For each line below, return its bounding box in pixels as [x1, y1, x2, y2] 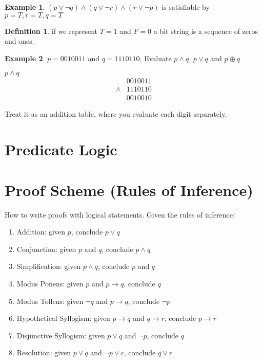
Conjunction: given [16, 243, 76, 254]
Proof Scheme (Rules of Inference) [5, 179, 253, 200]
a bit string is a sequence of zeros [153, 25, 258, 36]
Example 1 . [5, 2, 45, 12]
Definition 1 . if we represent [5, 25, 97, 36]
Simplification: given [16, 261, 81, 272]
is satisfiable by [162, 2, 210, 12]
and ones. [5, 35, 34, 46]
